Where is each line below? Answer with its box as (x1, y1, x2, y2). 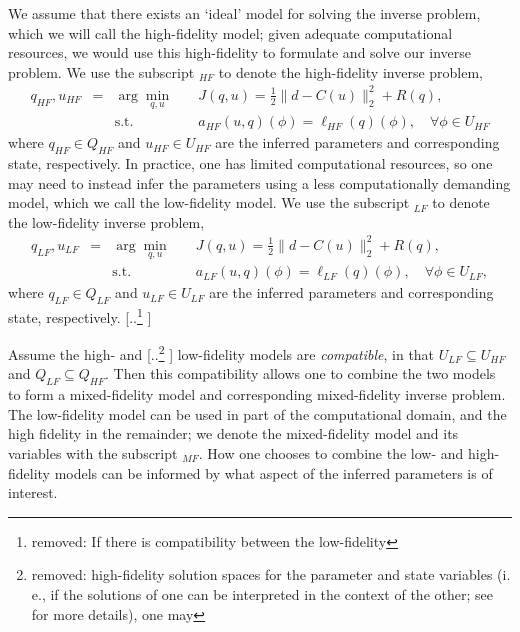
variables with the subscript (8, 442, 178, 463)
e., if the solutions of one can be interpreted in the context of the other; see (31, 583, 493, 604)
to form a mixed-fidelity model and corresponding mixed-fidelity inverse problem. (8, 384, 506, 405)
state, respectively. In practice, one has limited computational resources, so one (8, 152, 493, 173)
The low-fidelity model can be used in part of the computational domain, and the (8, 403, 507, 424)
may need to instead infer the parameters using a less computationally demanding (8, 172, 511, 193)
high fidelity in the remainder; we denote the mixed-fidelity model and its (8, 423, 459, 444)
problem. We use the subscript (8, 61, 195, 82)
